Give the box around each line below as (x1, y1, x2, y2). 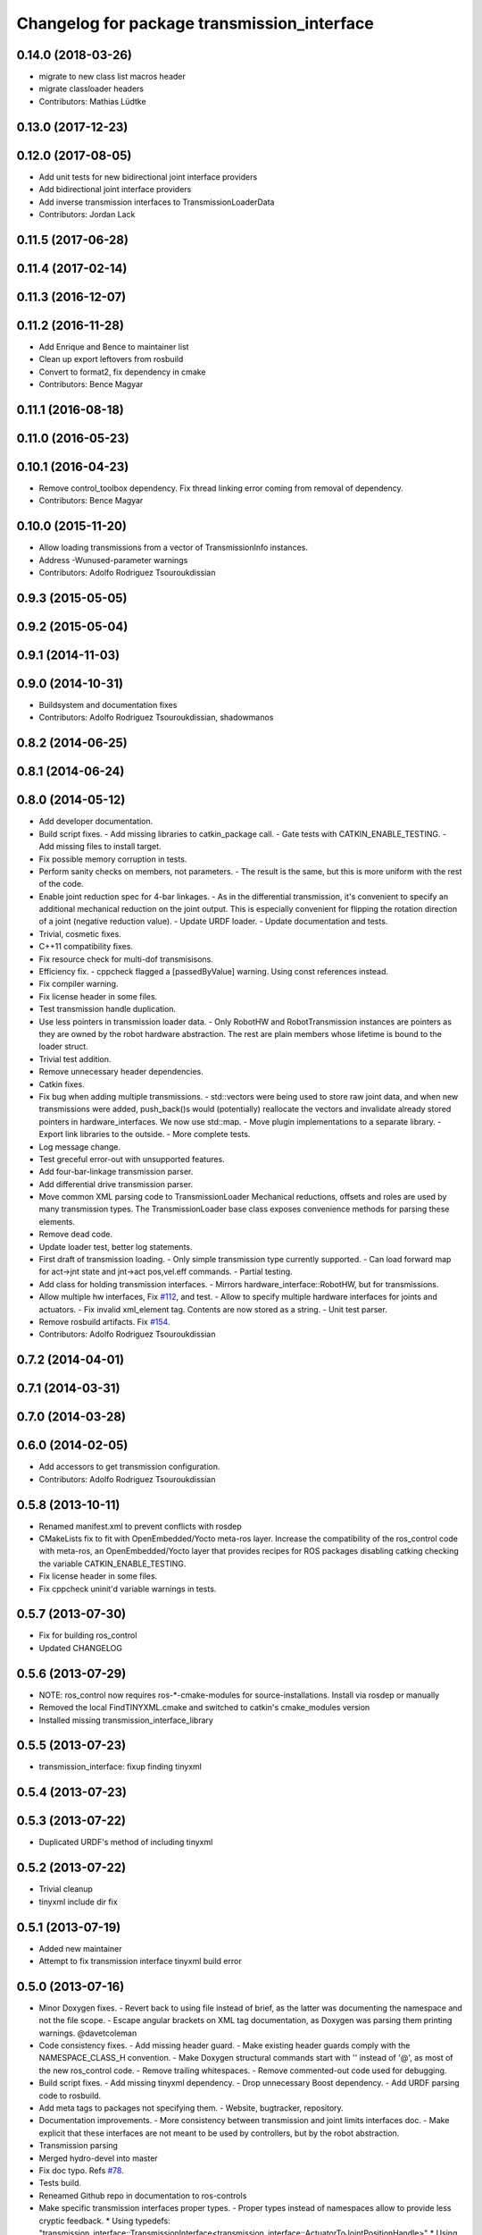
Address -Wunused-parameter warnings (38, 554, 188, 565)
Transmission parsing (38, 2140, 118, 2151)
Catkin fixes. (38, 1078, 85, 1090)
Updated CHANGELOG (38, 1642, 122, 1653)
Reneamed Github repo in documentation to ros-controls (38, 2190, 247, 2201)
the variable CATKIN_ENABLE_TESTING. (38, 1558, 187, 1569)
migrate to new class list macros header (38, 72, 187, 82)
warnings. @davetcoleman (38, 2028, 137, 2038)
